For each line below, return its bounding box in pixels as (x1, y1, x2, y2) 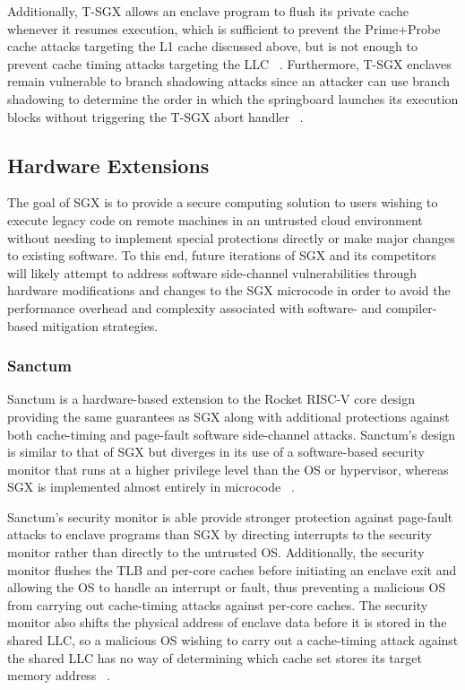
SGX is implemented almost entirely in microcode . (7, 477, 295, 496)
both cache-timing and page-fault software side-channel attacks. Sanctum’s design (7, 424, 456, 443)
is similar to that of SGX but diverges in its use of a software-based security (7, 442, 425, 461)
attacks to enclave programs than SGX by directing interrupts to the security (7, 525, 432, 544)
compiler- (385, 298, 437, 317)
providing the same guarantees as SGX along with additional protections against (7, 406, 450, 425)
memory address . (7, 666, 110, 685)
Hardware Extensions (7, 151, 210, 179)
